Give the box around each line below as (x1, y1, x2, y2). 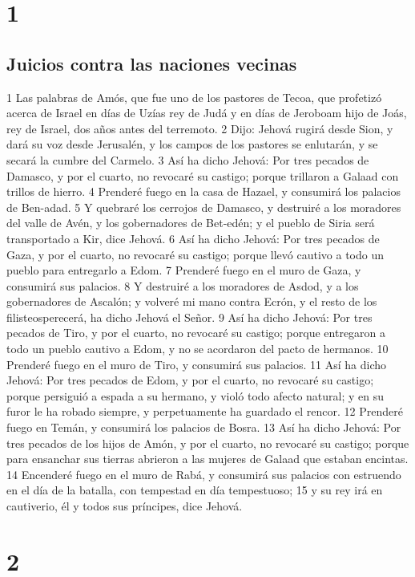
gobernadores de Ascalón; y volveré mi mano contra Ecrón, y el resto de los (6, 293, 377, 310)
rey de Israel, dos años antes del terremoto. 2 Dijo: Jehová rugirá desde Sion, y (6, 120, 393, 136)
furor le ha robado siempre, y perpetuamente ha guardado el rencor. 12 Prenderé (6, 403, 403, 420)
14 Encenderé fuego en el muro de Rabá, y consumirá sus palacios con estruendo (6, 465, 401, 482)
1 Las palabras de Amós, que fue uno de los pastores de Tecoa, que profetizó (6, 88, 382, 105)
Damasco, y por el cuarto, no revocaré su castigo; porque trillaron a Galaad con (6, 167, 399, 184)
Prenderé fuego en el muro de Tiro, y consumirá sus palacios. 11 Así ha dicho (6, 356, 387, 372)
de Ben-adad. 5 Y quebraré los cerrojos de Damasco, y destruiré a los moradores (6, 198, 401, 215)
